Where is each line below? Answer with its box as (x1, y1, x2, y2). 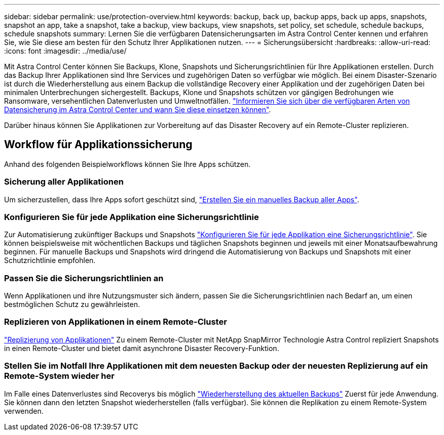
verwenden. (4, 406, 44, 415)
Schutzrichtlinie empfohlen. (4, 256, 96, 265)
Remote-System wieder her (4, 371, 115, 381)
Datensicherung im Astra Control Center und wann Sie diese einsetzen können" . (4, 105, 271, 114)
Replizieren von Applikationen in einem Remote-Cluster (4, 317, 227, 327)
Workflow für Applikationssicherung (4, 138, 193, 151)
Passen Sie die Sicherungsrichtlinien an (4, 273, 164, 283)
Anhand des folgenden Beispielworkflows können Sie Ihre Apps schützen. (4, 159, 251, 168)
